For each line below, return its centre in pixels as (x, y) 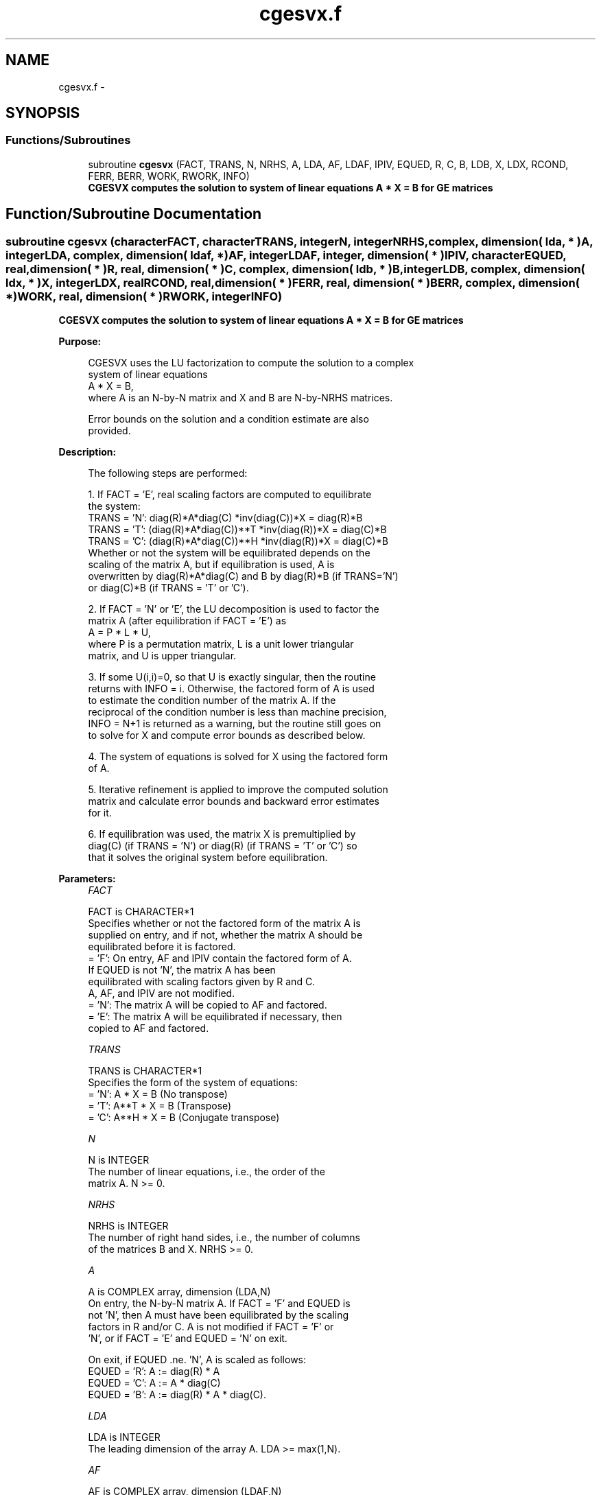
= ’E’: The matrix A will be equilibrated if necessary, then (215, 1017)
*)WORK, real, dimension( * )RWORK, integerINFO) (144, 296)
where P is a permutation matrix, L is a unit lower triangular (221, 644)
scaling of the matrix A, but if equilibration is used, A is (211, 565)
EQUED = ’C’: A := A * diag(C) (154, 1383)
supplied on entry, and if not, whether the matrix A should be (225, 935)
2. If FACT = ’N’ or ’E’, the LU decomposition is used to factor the (234, 609)
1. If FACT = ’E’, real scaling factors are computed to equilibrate (230, 495)
